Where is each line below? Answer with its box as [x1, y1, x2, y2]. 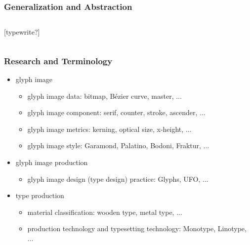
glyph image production [15, 157, 88, 167]
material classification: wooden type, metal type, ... [27, 206, 182, 217]
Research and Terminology [4, 54, 113, 67]
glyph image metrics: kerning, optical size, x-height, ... [27, 123, 192, 134]
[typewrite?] [4, 27, 40, 37]
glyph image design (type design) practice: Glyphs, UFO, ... [27, 173, 208, 184]
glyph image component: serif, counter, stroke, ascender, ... [27, 107, 206, 118]
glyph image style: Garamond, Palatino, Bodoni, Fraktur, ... [27, 140, 209, 151]
